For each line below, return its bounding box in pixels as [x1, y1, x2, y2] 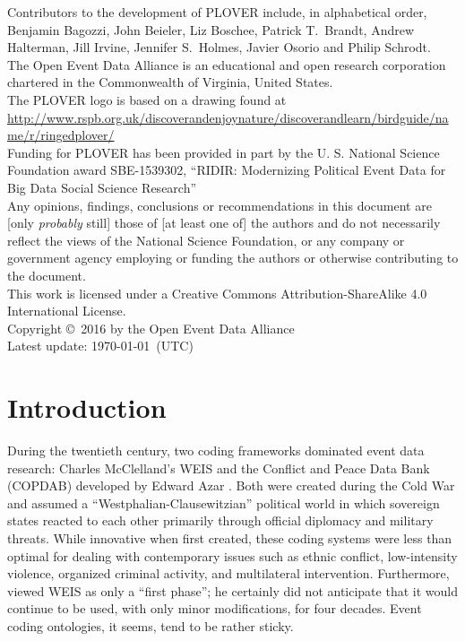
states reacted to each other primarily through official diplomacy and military [7, 511, 434, 530]
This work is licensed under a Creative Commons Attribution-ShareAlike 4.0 [7, 283, 427, 302]
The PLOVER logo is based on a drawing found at [7, 90, 287, 108]
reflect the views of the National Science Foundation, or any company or [7, 230, 405, 249]
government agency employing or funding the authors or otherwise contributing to [7, 248, 459, 267]
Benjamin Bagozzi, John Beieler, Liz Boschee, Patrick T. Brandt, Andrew [7, 20, 415, 39]
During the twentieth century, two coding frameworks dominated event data [7, 441, 425, 459]
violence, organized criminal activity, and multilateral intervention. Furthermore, [7, 564, 450, 583]
